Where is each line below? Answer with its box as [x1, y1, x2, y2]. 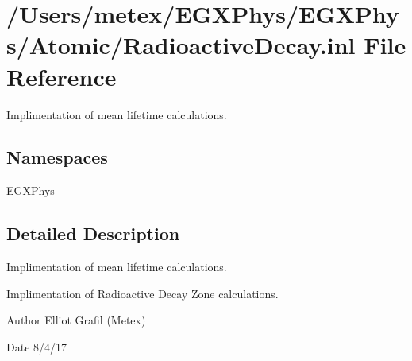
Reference [6, 60, 117, 92]
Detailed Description [6, 221, 180, 246]
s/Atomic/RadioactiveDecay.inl [6, 29, 356, 61]
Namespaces [6, 145, 108, 169]
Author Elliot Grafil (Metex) [6, 312, 146, 328]
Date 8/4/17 [6, 338, 67, 355]
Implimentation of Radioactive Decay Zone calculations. [6, 285, 279, 301]
